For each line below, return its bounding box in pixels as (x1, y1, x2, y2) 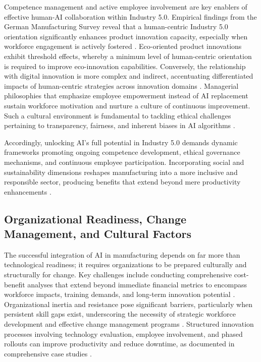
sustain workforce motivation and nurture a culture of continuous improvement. (4, 100, 250, 110)
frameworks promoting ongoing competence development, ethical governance (4, 147, 240, 157)
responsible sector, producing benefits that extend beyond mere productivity (4, 176, 241, 187)
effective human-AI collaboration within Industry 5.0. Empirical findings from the (4, 11, 257, 22)
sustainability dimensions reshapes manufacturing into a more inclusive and (4, 166, 238, 177)
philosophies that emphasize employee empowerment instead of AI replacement (4, 90, 248, 101)
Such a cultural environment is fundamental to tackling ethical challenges (4, 110, 231, 120)
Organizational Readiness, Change (4, 211, 187, 226)
